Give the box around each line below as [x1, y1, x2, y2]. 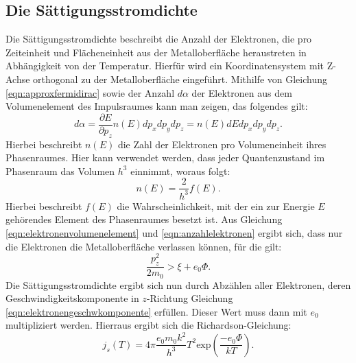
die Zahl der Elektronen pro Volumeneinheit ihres [117, 137, 327, 151]
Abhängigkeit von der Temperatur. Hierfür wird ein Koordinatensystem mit [5, 58, 324, 73]
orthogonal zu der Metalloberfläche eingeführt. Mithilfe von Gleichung [33, 71, 327, 86]
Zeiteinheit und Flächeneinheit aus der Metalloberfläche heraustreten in [5, 45, 307, 59]
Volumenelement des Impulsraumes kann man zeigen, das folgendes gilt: [5, 99, 308, 113]
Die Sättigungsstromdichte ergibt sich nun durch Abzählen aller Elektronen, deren [5, 277, 351, 292]
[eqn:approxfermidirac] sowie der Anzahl [5, 85, 175, 99]
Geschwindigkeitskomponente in [5, 291, 139, 305]
